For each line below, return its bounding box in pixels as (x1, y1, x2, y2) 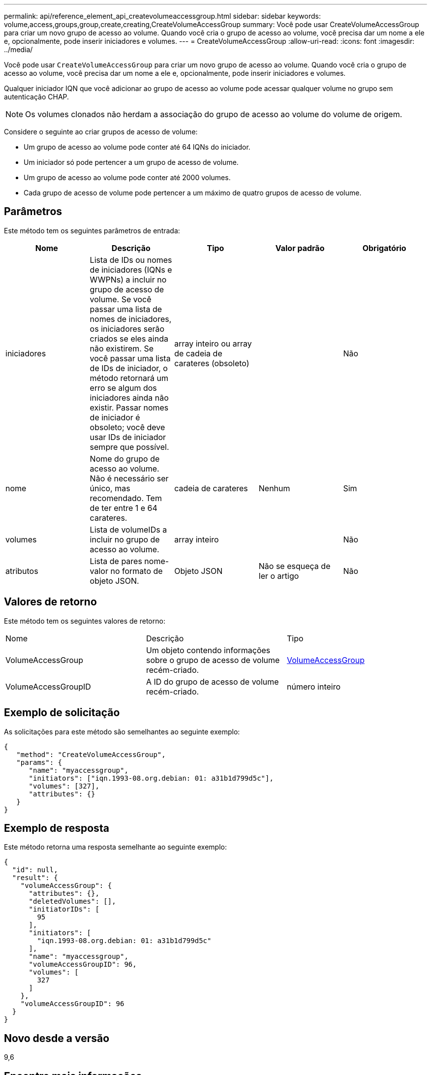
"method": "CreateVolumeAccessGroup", (16, 750, 166, 759)
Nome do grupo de (90, 453, 160, 464)
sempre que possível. (90, 442, 169, 452)
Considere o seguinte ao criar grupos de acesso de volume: (4, 127, 198, 136)
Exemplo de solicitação (4, 706, 120, 719)
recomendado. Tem (90, 493, 162, 503)
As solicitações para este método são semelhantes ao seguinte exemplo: (4, 727, 240, 736)
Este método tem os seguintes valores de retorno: (4, 616, 165, 625)
